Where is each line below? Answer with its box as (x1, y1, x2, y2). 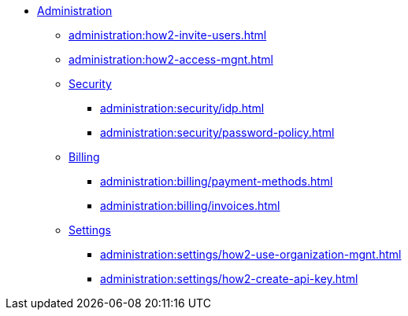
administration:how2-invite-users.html (69, 28, 267, 42)
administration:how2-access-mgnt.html (69, 53, 273, 66)
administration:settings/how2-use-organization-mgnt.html (100, 248, 402, 261)
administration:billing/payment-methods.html (100, 175, 333, 188)
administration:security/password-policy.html (100, 126, 335, 139)
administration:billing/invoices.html (100, 199, 280, 212)
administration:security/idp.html (100, 101, 265, 115)
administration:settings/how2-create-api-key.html (100, 272, 358, 285)
